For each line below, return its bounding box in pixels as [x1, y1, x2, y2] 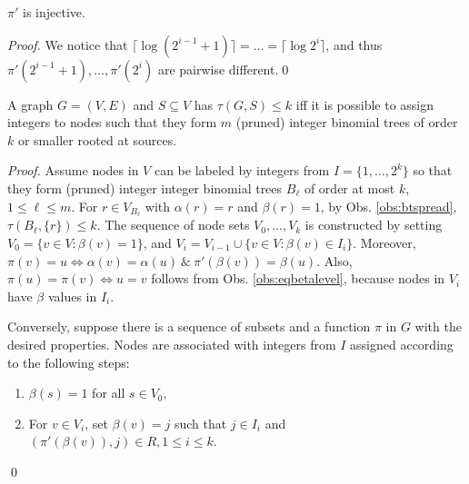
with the [414, 317, 462, 336]
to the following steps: [7, 352, 130, 371]
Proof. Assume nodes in [7, 161, 139, 180]
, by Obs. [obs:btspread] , [320, 196, 457, 215]
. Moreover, [353, 233, 416, 252]
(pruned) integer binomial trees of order [235, 113, 458, 132]
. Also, [316, 251, 353, 270]
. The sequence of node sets [96, 215, 250, 234]
